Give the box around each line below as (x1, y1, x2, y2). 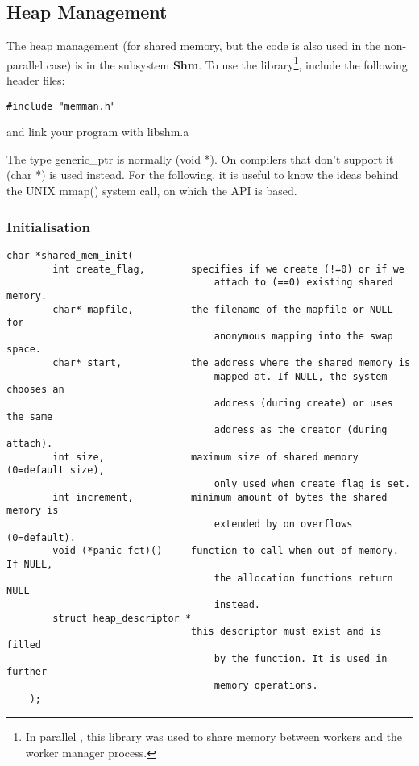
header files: (6, 72, 65, 89)
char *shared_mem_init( (6, 249, 134, 261)
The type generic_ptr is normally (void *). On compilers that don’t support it (6, 150, 394, 167)
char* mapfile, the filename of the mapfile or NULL (52, 303, 393, 315)
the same (6, 410, 53, 423)
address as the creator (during (214, 424, 388, 436)
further (6, 666, 48, 678)
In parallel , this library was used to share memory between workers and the (25, 728, 403, 745)
